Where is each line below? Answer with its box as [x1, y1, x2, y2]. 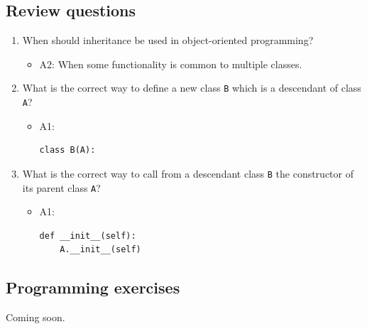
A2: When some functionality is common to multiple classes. [39, 56, 302, 71]
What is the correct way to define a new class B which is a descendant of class [22, 80, 361, 95]
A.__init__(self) [60, 244, 141, 255]
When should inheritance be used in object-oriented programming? [22, 33, 314, 48]
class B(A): [39, 145, 96, 156]
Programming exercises [6, 276, 180, 298]
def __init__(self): [39, 230, 136, 241]
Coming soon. [6, 310, 65, 325]
